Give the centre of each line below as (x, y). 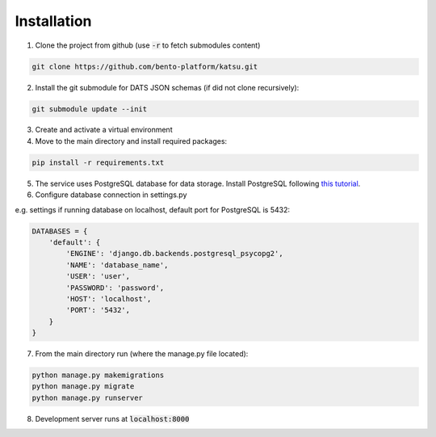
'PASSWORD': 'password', (115, 288)
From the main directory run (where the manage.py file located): (142, 354)
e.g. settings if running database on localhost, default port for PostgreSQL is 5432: (153, 209)
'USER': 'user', (98, 276)
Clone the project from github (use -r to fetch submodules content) (148, 45)
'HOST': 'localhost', (109, 298)
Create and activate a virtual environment (104, 130)
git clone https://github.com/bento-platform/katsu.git (145, 66)
